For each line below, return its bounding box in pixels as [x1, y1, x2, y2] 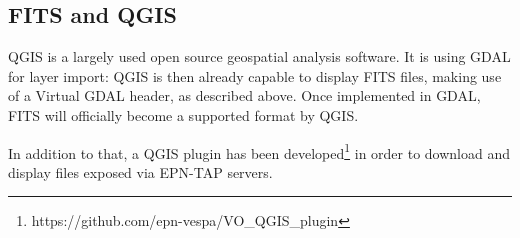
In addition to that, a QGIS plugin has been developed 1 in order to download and [8, 139, 511, 163]
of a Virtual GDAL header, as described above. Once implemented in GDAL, [8, 85, 481, 106]
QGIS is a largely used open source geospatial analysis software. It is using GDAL [8, 46, 511, 67]
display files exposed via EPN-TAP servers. [8, 161, 273, 182]
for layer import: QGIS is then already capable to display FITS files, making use [8, 65, 502, 86]
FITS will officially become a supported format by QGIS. [8, 104, 359, 125]
